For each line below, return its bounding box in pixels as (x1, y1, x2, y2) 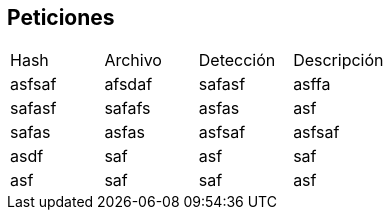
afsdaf (104, 74, 153, 95)
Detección (198, 50, 276, 71)
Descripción (293, 50, 384, 71)
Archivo (104, 50, 162, 71)
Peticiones (7, 5, 115, 30)
